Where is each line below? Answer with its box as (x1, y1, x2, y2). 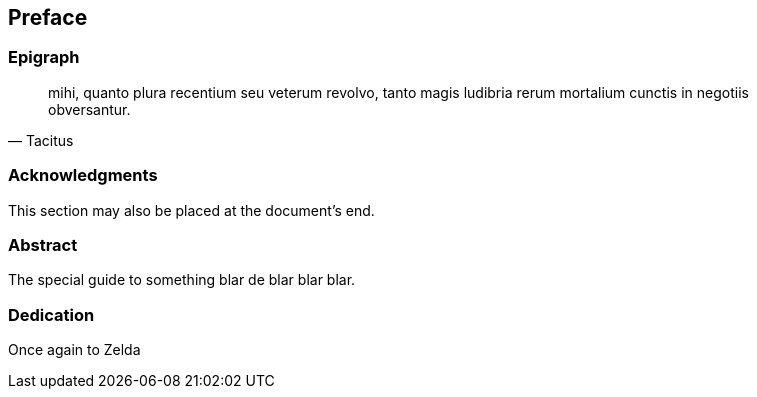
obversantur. (48, 100, 131, 118)
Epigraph (8, 47, 80, 68)
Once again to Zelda (8, 341, 141, 359)
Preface (8, 5, 88, 30)
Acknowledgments (8, 165, 158, 186)
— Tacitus (8, 131, 74, 149)
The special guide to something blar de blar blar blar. (8, 271, 356, 289)
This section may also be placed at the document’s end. (8, 201, 375, 219)
